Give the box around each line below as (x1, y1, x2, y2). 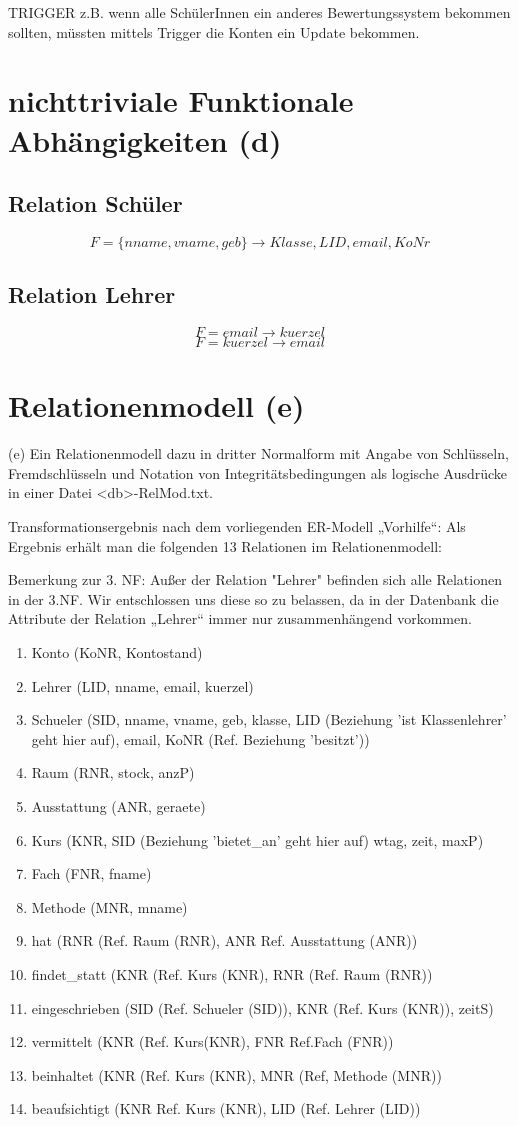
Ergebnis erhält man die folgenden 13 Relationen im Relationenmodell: (8, 535, 442, 556)
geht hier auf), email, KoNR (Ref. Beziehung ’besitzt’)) (31, 728, 370, 749)
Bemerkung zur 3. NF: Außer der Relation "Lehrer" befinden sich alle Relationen (8, 569, 502, 590)
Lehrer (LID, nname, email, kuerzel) (31, 675, 254, 696)
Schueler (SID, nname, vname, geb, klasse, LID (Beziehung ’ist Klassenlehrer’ (31, 709, 507, 730)
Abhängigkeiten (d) (8, 119, 282, 160)
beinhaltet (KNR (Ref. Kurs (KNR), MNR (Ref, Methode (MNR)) (31, 1064, 442, 1085)
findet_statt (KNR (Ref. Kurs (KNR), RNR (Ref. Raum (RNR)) (31, 963, 433, 984)
